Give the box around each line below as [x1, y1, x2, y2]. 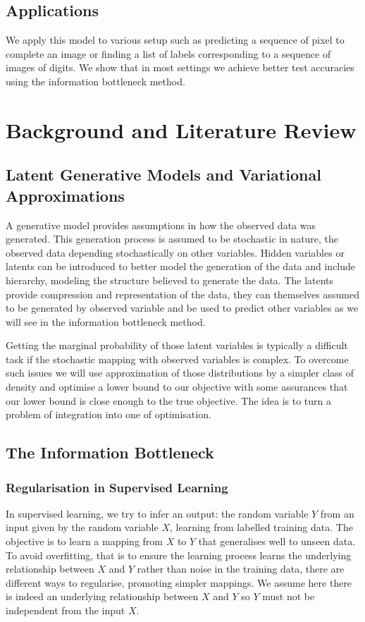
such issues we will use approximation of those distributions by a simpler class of [6, 365, 354, 380]
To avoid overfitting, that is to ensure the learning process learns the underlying [6, 547, 352, 562]
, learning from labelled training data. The [169, 520, 353, 535]
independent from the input [6, 603, 125, 618]
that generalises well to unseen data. [198, 534, 356, 549]
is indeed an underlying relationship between [6, 589, 199, 604]
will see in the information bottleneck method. [6, 314, 206, 329]
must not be [262, 589, 315, 604]
